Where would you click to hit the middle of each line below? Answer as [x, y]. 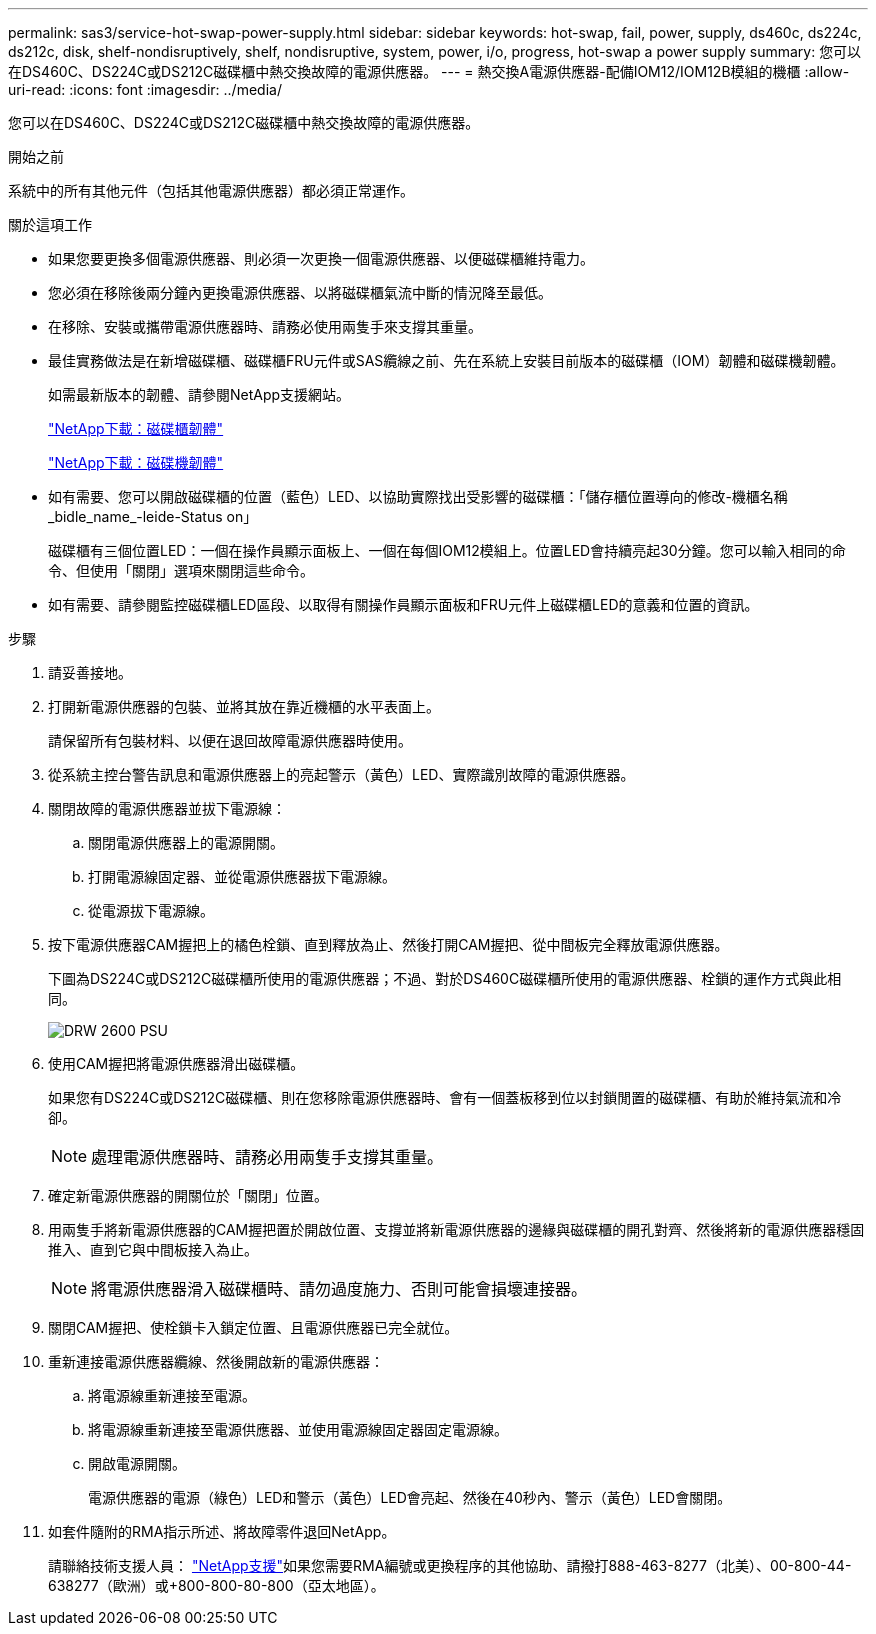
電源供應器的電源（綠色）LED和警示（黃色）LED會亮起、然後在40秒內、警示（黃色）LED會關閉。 [410, 1497]
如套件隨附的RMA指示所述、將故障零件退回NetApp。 [222, 1531]
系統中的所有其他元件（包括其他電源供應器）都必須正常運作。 [211, 190]
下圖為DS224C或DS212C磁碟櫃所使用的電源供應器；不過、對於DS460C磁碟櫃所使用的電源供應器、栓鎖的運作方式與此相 [445, 978]
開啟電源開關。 [137, 1463]
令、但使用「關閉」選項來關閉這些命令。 [181, 570]
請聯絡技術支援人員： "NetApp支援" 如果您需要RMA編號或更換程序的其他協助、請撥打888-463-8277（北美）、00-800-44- [450, 1565]
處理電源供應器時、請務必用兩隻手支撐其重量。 [267, 1157]
